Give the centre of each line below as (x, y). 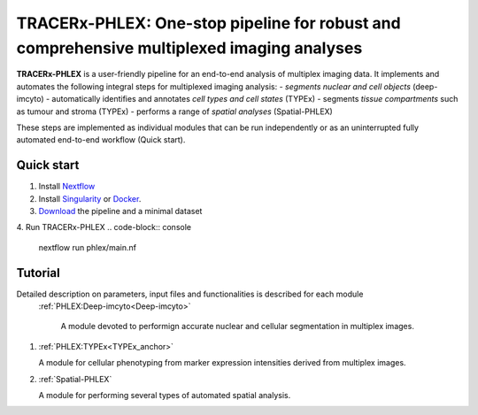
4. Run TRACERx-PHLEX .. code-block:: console (104, 227)
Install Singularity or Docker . (90, 198)
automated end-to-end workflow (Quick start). (101, 140)
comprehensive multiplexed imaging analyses (189, 48)
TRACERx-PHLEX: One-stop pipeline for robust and (209, 23)
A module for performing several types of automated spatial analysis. (165, 396)
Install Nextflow (67, 187)
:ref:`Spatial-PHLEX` (75, 379)
